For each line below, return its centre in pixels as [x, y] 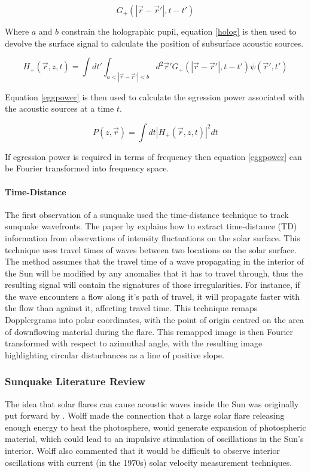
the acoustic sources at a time [60, 108]
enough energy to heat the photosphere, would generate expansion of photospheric [155, 427]
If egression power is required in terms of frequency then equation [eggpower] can [153, 156]
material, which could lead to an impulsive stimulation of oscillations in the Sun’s [154, 439]
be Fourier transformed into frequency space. [87, 168]
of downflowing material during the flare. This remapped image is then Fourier [149, 331]
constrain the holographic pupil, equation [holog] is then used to [179, 31]
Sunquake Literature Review [75, 381]
